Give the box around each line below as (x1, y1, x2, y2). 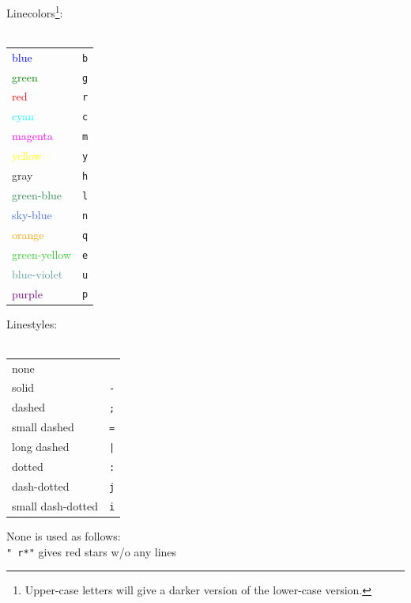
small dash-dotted (12, 497, 99, 514)
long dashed (12, 438, 70, 455)
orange (12, 226, 44, 242)
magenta (12, 127, 53, 144)
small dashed (12, 419, 74, 435)
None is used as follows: (6, 528, 121, 544)
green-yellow (12, 245, 72, 262)
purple (12, 285, 43, 301)
